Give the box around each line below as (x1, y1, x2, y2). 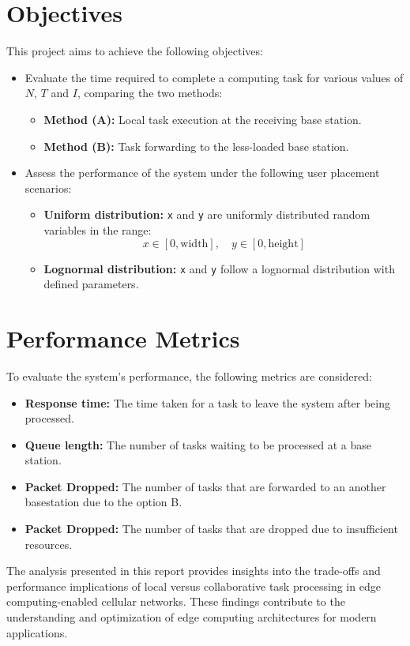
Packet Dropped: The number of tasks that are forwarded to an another (24, 478, 386, 494)
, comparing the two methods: (77, 85, 223, 101)
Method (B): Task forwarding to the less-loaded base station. (43, 137, 349, 154)
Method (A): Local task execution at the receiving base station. (43, 111, 362, 127)
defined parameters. (43, 276, 139, 292)
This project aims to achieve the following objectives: (6, 43, 263, 59)
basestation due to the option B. (24, 494, 182, 510)
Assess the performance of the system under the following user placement (24, 164, 380, 181)
